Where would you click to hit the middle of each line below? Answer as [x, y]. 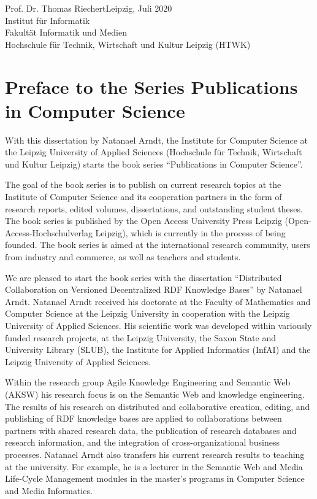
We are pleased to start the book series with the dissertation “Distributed [143, 277]
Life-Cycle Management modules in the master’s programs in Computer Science [155, 478]
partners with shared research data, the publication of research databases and [151, 430]
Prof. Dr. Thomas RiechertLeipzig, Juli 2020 [89, 8]
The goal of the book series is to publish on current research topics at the [143, 184]
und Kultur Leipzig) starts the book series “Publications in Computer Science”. [154, 164]
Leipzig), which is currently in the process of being [190, 232]
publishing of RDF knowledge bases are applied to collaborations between [143, 418]
